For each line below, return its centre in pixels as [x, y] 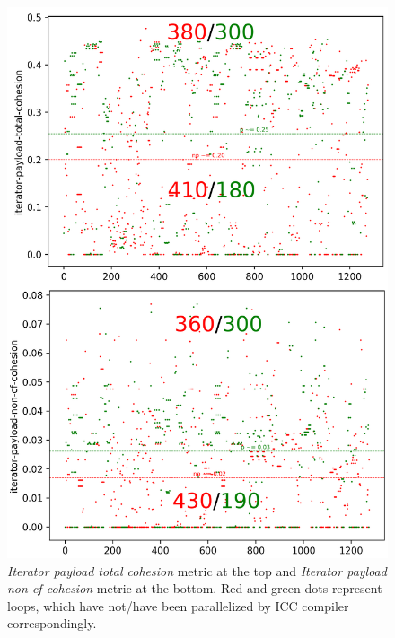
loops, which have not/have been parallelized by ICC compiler [178, 605]
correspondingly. [52, 623]
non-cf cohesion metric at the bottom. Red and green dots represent [195, 588]
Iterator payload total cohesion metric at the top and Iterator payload [197, 570]
